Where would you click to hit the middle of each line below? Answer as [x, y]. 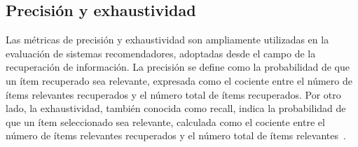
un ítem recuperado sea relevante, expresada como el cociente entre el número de [179, 80]
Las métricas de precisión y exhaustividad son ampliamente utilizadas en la [167, 40]
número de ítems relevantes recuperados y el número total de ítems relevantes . [176, 135]
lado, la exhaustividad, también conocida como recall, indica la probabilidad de [176, 108]
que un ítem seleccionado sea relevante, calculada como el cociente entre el [165, 121]
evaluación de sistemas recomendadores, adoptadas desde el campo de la [161, 53]
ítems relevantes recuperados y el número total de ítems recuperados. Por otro [173, 94]
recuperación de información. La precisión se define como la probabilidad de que [178, 67]
